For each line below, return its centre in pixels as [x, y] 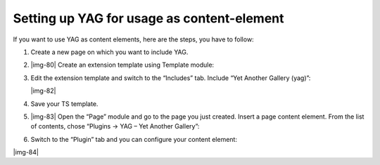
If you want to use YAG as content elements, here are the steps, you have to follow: [133, 39]
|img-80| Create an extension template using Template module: [122, 65]
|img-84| [26, 152]
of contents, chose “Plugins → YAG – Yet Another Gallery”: [115, 126]
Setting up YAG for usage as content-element [148, 18]
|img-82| [43, 91]
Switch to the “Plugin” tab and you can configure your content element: [134, 139]
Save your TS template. [64, 104]
